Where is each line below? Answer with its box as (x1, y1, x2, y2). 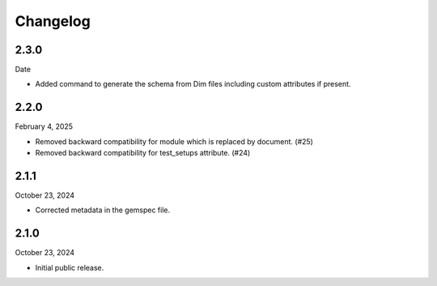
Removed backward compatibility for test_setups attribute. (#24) (35, 148, 251, 158)
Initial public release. (35, 263, 104, 272)
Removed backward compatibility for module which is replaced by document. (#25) (35, 136, 313, 146)
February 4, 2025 (15, 122, 73, 131)
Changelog (15, 12, 91, 30)
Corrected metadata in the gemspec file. (35, 205, 171, 215)
